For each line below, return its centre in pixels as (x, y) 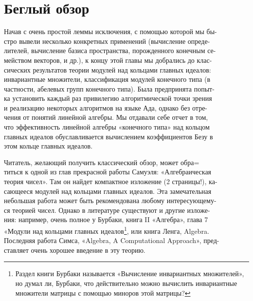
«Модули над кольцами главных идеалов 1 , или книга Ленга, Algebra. (107, 230)
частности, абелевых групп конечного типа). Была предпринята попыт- (109, 88)
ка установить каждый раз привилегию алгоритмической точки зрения (108, 98)
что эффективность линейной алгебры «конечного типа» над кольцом (107, 127)
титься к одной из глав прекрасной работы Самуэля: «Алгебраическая (108, 172)
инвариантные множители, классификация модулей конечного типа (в (107, 79)
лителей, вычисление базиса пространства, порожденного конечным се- (110, 50)
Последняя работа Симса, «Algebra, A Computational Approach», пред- (112, 240)
